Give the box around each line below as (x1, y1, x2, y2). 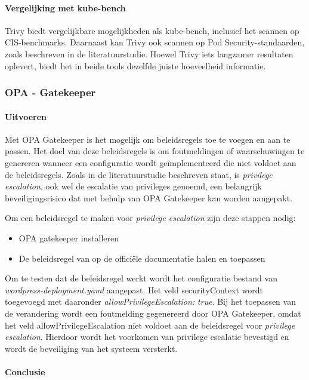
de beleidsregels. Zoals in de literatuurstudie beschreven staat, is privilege (5, 168, 273, 180)
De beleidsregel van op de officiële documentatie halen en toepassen (18, 252, 265, 264)
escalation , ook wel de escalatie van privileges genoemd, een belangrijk (5, 180, 262, 192)
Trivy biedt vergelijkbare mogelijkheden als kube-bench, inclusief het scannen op (5, 24, 299, 36)
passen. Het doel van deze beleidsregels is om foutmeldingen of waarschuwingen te (5, 145, 305, 157)
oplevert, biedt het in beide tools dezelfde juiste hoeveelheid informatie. (5, 59, 266, 72)
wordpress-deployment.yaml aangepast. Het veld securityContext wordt (5, 283, 264, 296)
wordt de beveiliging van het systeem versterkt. (5, 342, 178, 354)
